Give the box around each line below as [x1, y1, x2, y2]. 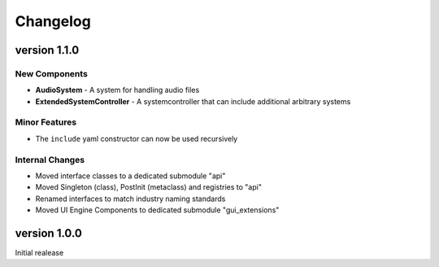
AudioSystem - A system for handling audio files [35, 85, 200, 95]
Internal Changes [15, 154, 85, 165]
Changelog [15, 12, 91, 30]
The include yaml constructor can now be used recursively [35, 133, 238, 143]
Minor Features [15, 116, 77, 128]
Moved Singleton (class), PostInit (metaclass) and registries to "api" [35, 182, 262, 192]
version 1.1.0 [15, 43, 80, 57]
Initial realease [15, 248, 64, 258]
